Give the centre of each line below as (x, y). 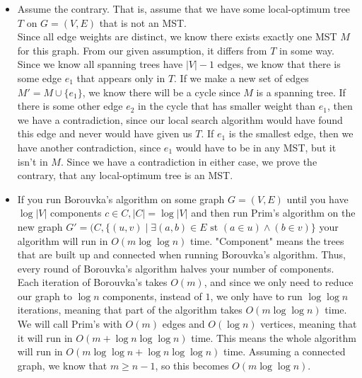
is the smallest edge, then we (291, 133)
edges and (183, 324)
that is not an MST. (143, 22)
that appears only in (121, 78)
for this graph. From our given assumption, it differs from (142, 50)
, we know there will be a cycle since (161, 92)
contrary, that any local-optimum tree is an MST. (125, 175)
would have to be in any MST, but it (256, 147)
